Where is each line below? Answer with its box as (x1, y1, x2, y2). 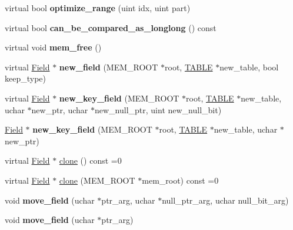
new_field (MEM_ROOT (59, 60, 158, 73)
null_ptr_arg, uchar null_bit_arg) (162, 194, 289, 206)
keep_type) (5, 72, 46, 84)
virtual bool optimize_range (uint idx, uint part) (5, 2, 191, 13)
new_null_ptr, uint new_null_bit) (94, 103, 222, 116)
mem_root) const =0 (142, 174, 219, 186)
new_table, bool (219, 60, 279, 73)
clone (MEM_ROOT (59, 174, 135, 186)
